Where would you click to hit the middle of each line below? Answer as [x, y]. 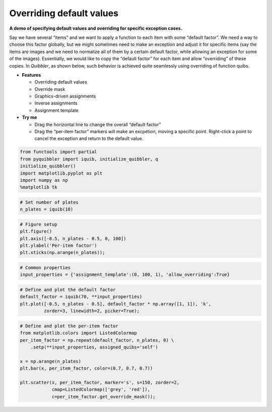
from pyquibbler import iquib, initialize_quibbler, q [89, 159]
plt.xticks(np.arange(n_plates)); [62, 253]
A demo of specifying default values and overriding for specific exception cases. [96, 28]
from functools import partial [59, 152]
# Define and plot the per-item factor [69, 326]
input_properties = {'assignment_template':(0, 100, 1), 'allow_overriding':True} [125, 275]
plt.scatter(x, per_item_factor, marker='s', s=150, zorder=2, [100, 382]
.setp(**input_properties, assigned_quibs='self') [94, 347]
